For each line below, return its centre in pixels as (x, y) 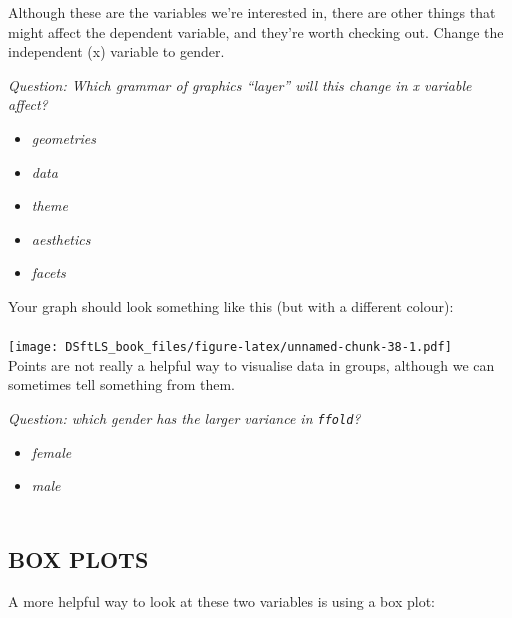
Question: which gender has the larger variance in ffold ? (184, 417)
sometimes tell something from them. (121, 384)
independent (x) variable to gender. (116, 51)
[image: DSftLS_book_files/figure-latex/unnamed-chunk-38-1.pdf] (230, 347)
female (51, 451)
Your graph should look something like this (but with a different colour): (231, 305)
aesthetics (61, 238)
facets (48, 272)
